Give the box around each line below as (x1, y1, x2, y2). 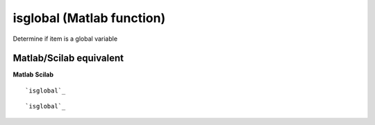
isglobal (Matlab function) (12, 10, 166, 26)
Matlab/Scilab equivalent (12, 52, 124, 64)
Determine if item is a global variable (12, 35, 118, 43)
